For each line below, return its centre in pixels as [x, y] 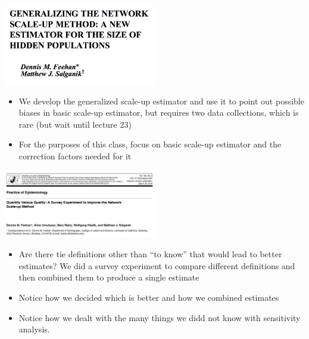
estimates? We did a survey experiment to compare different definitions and [157, 265]
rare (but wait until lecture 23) [75, 124]
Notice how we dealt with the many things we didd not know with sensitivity [160, 317]
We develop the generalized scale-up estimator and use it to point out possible [161, 101]
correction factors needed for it [75, 156]
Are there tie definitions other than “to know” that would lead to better [150, 254]
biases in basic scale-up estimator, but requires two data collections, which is [159, 113]
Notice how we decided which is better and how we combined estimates [149, 297]
